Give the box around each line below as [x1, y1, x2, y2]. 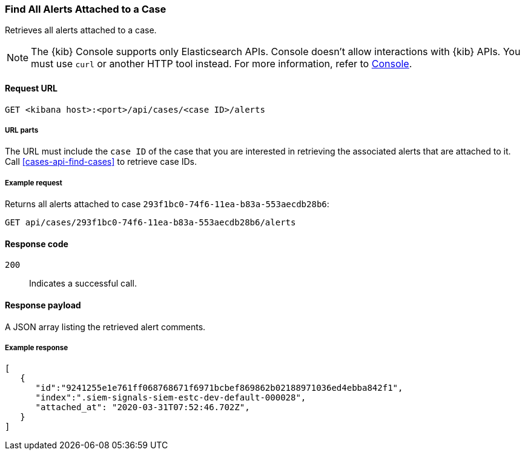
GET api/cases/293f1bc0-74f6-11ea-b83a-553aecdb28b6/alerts [5, 218, 296, 228]
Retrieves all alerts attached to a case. [5, 25, 157, 36]
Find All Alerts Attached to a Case [5, 3, 167, 15]
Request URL [5, 82, 58, 93]
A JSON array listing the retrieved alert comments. [5, 321, 206, 332]
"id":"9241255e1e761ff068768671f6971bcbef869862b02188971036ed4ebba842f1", [35, 383, 403, 393]
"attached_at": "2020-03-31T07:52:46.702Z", [35, 402, 250, 413]
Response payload [5, 299, 81, 310]
